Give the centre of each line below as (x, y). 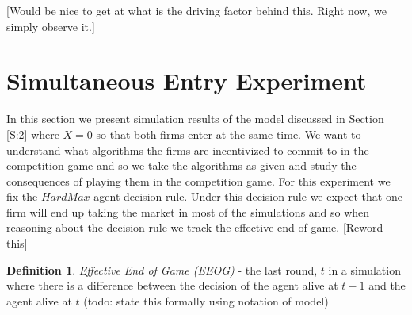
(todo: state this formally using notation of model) (206, 300)
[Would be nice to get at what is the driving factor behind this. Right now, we (196, 10)
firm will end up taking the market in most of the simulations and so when (188, 211)
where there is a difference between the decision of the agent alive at (172, 285)
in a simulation (364, 269)
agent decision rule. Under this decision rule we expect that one (248, 196)
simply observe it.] (51, 26)
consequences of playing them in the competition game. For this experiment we (198, 181)
